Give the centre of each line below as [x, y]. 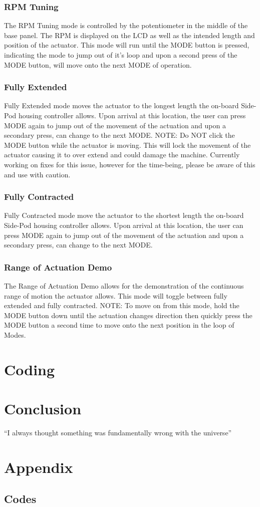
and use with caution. [37, 174]
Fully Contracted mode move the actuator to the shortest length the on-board [124, 215]
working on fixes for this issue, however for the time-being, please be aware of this [130, 164]
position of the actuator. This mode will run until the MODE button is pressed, [127, 45]
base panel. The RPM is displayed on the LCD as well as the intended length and [129, 35]
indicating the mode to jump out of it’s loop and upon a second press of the [121, 55]
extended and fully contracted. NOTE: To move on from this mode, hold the [122, 305]
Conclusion [43, 409]
